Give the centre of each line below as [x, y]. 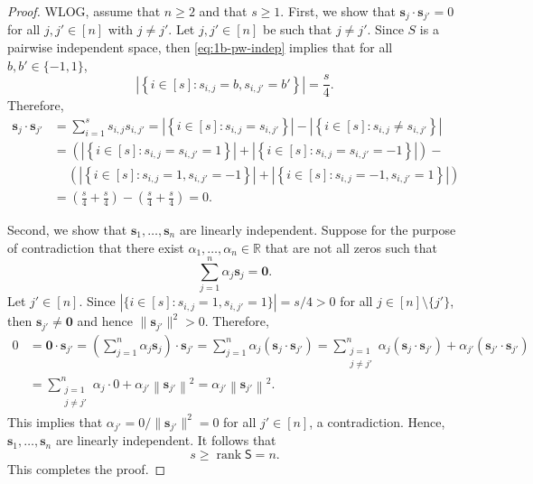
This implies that [55, 421]
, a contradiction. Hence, [377, 421]
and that [223, 11]
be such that [297, 29]
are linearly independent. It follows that [166, 440]
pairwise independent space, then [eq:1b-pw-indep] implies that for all [200, 47]
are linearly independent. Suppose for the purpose [318, 230]
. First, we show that [338, 11]
